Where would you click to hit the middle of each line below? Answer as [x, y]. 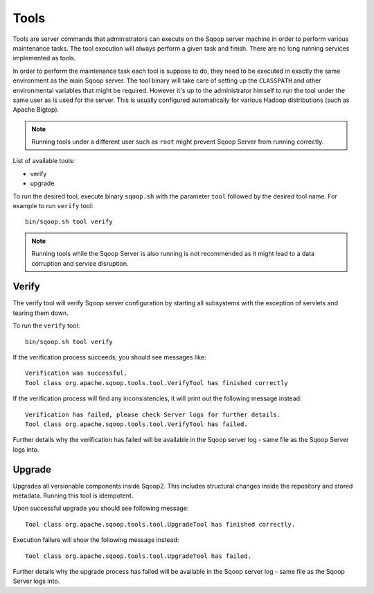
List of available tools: [44, 161]
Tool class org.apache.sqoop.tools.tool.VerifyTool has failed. [137, 424]
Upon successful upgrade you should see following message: [101, 508]
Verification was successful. [77, 373]
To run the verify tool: [46, 325]
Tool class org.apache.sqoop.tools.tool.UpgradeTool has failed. [139, 556]
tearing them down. [41, 313]
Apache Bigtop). [36, 110]
